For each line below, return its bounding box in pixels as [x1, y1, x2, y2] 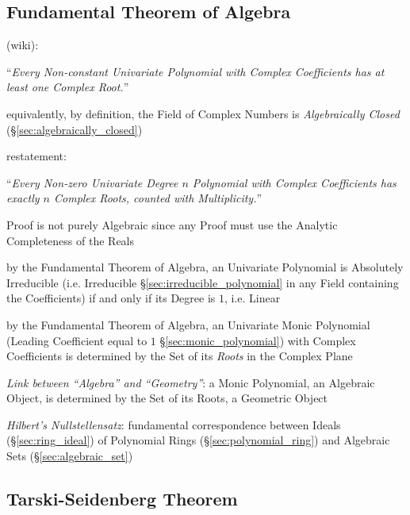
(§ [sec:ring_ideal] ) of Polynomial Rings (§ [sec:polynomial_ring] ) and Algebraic [6, 432, 390, 448]
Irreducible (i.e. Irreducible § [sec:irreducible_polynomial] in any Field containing [6, 274, 399, 290]
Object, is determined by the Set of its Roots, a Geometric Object [6, 390, 328, 406]
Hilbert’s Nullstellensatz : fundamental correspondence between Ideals [6, 416, 341, 432]
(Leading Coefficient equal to [6, 332, 148, 348]
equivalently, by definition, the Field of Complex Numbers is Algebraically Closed [6, 105, 400, 121]
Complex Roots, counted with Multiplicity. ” [53, 190, 262, 206]
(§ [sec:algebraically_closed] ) [6, 121, 143, 137]
